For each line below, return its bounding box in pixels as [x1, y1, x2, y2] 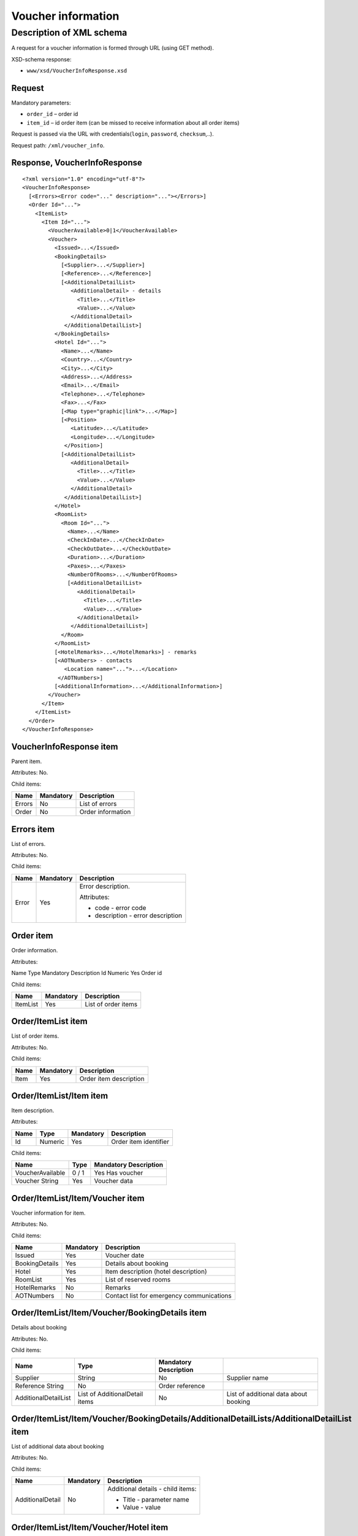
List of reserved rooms [105, 1275, 171, 1283]
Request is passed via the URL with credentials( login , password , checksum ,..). [11, 130, 214, 138]
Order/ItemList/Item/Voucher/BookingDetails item [11, 1307, 207, 1318]
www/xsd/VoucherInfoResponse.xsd [26, 68, 128, 74]
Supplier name [226, 1373, 269, 1382]
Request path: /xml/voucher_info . [11, 141, 105, 149]
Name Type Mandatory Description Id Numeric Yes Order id [11, 970, 162, 977]
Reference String [15, 1381, 64, 1390]
